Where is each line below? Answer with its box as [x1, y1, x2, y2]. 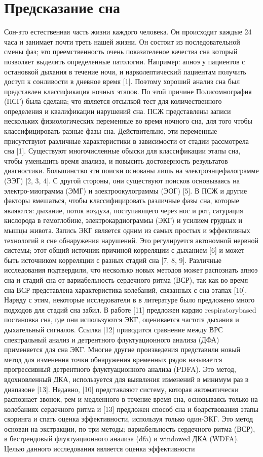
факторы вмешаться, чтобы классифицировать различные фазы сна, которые [4, 195, 239, 206]
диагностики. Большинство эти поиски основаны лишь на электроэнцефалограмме [4, 165, 259, 176]
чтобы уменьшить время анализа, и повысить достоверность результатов [4, 155, 228, 166]
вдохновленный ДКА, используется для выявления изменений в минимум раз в [4, 373, 249, 384]
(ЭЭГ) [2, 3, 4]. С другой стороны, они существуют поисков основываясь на [4, 175, 240, 186]
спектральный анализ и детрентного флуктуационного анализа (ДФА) [4, 334, 219, 345]
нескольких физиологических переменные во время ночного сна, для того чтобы [4, 116, 253, 126]
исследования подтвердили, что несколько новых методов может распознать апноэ [4, 264, 258, 275]
